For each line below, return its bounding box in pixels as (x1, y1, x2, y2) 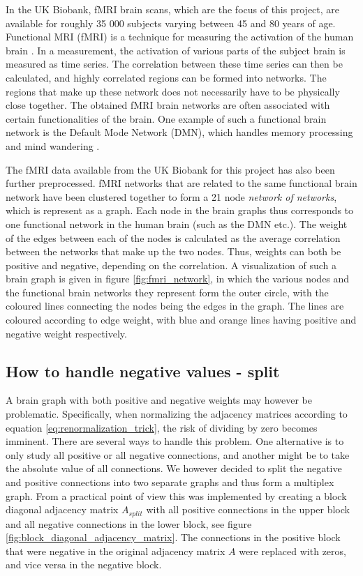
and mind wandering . (6, 138, 100, 153)
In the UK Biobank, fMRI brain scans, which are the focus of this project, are (6, 2, 340, 16)
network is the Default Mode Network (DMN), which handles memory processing (6, 125, 353, 139)
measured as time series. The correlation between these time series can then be (6, 56, 343, 71)
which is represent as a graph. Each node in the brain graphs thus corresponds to (6, 203, 354, 218)
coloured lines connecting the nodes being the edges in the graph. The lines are (6, 298, 344, 313)
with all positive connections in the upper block (146, 502, 350, 517)
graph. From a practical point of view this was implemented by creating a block (6, 488, 347, 503)
